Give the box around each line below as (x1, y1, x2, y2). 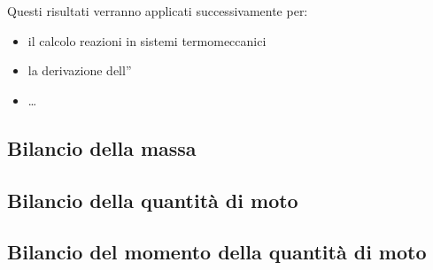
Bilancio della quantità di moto (7, 186, 298, 213)
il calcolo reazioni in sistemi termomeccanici (27, 31, 267, 50)
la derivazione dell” (27, 61, 132, 80)
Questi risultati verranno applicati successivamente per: (7, 2, 308, 19)
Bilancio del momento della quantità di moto (7, 238, 427, 266)
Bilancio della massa (7, 134, 197, 161)
